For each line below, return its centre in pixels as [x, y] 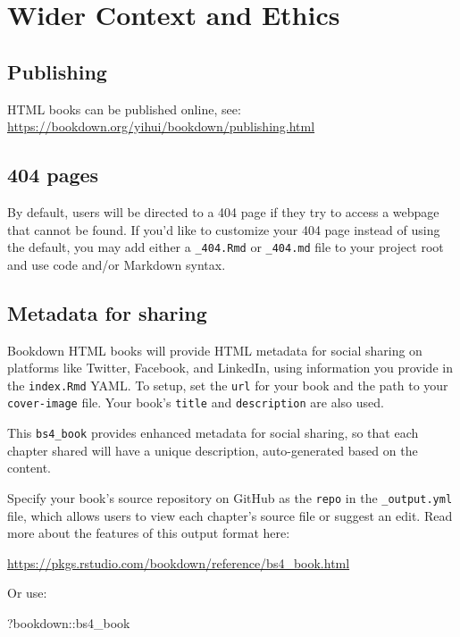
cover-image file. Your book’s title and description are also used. [196, 402]
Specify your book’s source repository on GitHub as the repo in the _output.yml [230, 497]
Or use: [27, 593]
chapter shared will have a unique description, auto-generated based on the [213, 450]
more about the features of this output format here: [149, 533]
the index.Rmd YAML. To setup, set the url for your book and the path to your [228, 385]
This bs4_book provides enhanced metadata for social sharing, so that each [213, 433]
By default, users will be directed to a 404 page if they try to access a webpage [223, 211]
